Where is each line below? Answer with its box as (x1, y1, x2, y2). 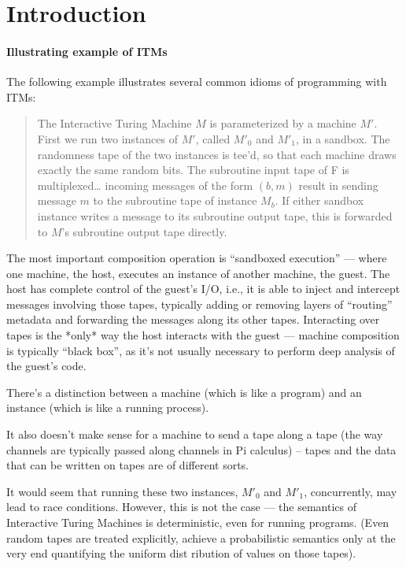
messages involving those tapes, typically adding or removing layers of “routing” (6, 295, 393, 312)
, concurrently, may (304, 483, 397, 499)
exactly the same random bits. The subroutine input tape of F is (37, 161, 349, 178)
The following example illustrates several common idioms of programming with (6, 73, 387, 90)
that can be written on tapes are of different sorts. (6, 457, 249, 473)
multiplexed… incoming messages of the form (37, 176, 253, 193)
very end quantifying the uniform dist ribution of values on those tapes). (6, 545, 356, 561)
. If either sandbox (275, 192, 364, 209)
